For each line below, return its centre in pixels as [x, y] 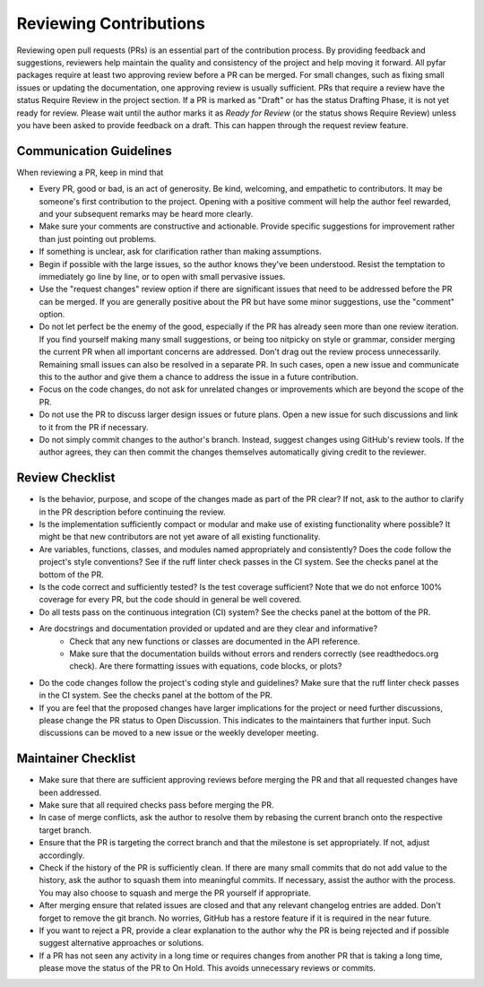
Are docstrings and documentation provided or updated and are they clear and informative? [208, 628]
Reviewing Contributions [111, 23]
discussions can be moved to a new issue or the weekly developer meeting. [179, 733]
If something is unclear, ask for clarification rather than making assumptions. [180, 252]
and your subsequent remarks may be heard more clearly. [146, 213]
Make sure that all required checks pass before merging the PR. [156, 805]
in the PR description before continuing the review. [132, 512]
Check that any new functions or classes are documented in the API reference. [215, 641]
